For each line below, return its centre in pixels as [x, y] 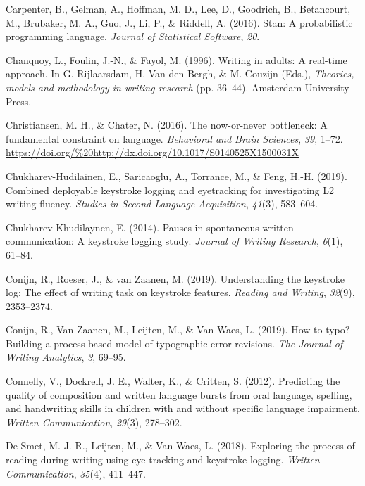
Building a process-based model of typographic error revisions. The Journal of [174, 343]
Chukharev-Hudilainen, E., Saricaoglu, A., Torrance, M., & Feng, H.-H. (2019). [177, 175]
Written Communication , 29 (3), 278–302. [94, 422]
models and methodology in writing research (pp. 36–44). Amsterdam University [178, 87]
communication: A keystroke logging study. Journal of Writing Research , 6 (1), [174, 241]
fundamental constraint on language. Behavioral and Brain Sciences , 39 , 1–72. [174, 138]
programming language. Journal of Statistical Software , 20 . [133, 36]
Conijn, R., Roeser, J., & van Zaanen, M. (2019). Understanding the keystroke [175, 278]
